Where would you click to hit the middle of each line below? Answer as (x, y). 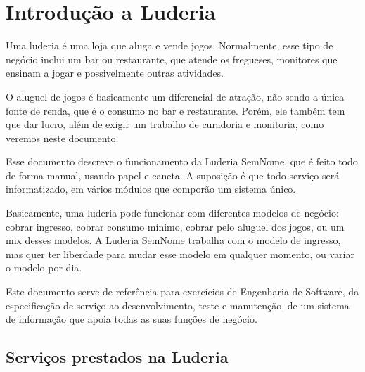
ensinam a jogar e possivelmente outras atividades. (115, 73)
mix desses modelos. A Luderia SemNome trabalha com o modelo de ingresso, (173, 240)
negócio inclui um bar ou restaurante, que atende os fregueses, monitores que (172, 59)
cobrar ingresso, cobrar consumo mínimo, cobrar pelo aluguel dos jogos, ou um (175, 226)
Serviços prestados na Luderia (117, 357)
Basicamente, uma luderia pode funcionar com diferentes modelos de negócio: (172, 213)
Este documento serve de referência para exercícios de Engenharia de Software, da (182, 291)
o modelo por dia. (44, 268)
